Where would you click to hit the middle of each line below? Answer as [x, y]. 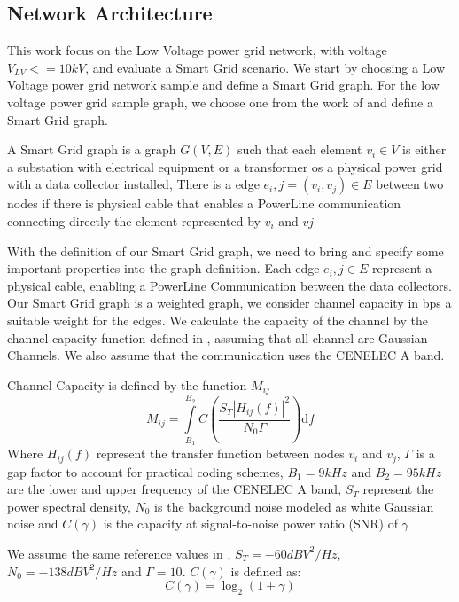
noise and [33, 524]
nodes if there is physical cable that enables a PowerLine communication [204, 203]
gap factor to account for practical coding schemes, [145, 471]
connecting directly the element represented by [134, 220]
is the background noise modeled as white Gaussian [294, 506]
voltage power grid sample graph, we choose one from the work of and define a [220, 102]
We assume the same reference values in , [119, 553]
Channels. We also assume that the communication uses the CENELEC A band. [226, 355]
